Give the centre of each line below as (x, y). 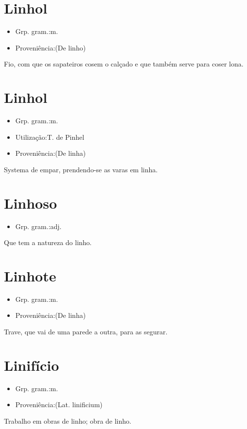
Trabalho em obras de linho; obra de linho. (68, 421)
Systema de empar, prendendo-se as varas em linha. (81, 169)
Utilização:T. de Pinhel (50, 137)
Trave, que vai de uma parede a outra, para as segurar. (86, 332)
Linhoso (31, 203)
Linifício (32, 365)
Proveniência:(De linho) (51, 47)
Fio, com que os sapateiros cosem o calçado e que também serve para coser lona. (124, 64)
